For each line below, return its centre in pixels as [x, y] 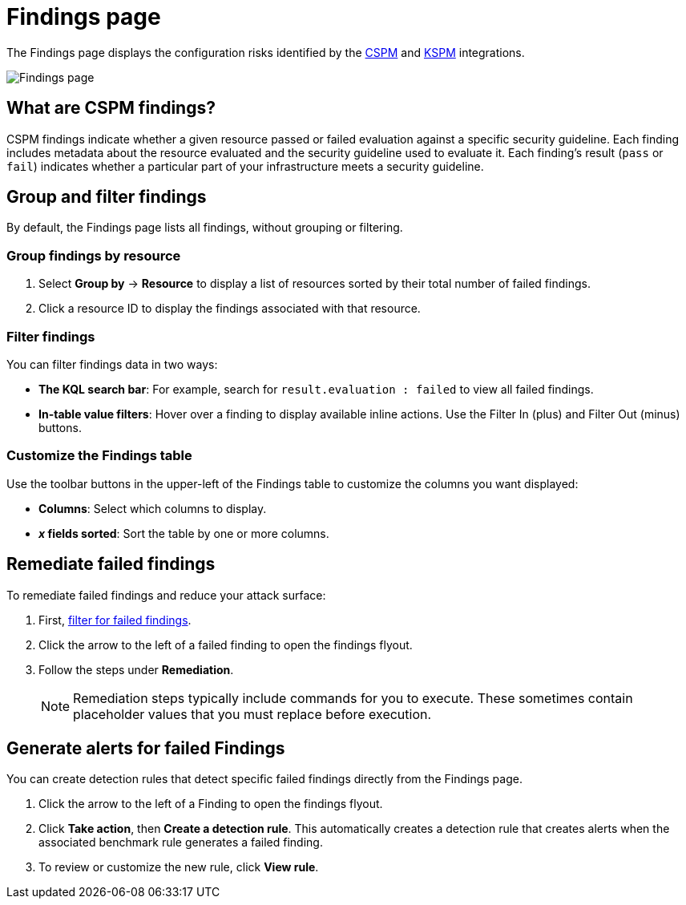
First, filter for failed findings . [115, 620]
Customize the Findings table [99, 456]
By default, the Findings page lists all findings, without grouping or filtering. [205, 228]
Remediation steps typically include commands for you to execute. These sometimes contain [353, 698]
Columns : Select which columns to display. [153, 508]
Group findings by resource [94, 255]
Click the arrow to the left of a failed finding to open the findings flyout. [226, 644]
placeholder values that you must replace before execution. [252, 714]
